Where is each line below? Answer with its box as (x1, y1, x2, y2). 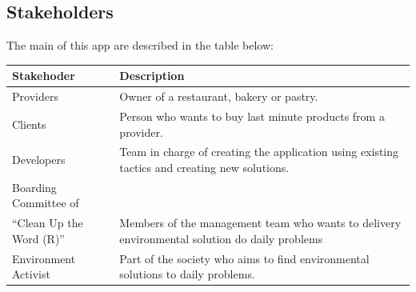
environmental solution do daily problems (119, 230, 323, 246)
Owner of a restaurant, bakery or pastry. (119, 88, 318, 105)
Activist (12, 266, 50, 282)
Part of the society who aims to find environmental (119, 250, 370, 266)
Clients (12, 115, 46, 132)
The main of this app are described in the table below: (6, 37, 274, 54)
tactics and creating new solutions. (119, 159, 290, 176)
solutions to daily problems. (119, 266, 255, 282)
